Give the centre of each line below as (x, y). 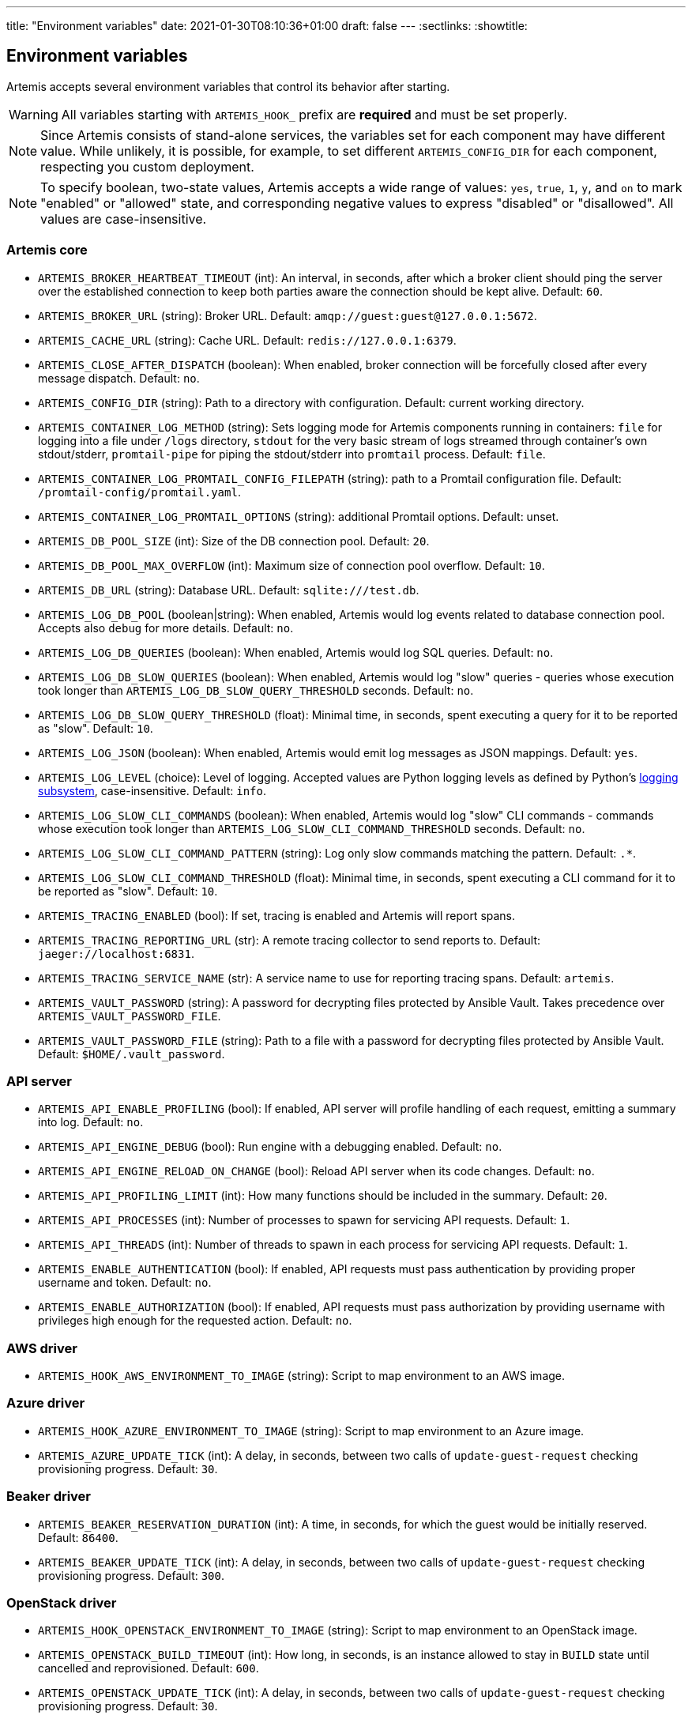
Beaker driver (49, 1497)
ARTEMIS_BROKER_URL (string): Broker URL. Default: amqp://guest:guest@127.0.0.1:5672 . (288, 315)
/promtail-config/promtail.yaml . (139, 492)
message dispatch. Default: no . (119, 378)
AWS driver (42, 1348)
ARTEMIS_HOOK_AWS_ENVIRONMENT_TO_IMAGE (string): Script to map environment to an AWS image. (302, 1376)
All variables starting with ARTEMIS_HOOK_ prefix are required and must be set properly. (314, 114)
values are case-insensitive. (124, 219)
